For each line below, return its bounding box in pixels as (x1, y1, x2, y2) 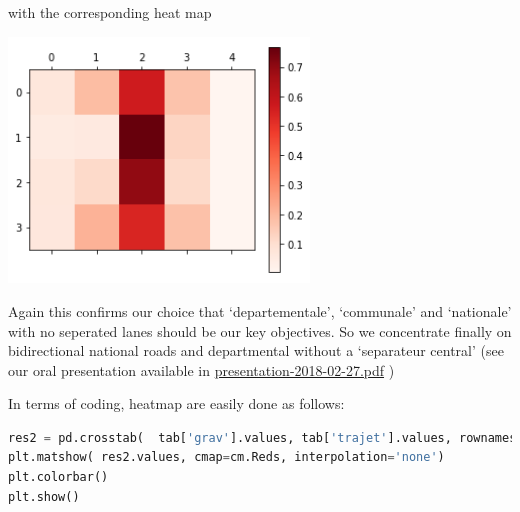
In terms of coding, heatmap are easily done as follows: (8, 393, 345, 414)
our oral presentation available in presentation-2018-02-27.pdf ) (8, 359, 395, 380)
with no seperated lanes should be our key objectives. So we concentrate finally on (8, 320, 512, 341)
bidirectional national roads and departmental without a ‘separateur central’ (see (8, 340, 504, 361)
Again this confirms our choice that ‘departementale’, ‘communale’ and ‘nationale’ (8, 300, 512, 321)
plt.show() (8, 489, 80, 504)
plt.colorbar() (8, 470, 109, 485)
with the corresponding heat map (8, 2, 212, 22)
